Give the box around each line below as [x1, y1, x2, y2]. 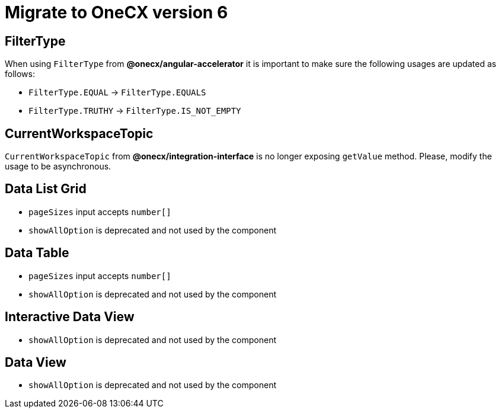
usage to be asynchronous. [5, 161, 111, 172]
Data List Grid [5, 181, 87, 197]
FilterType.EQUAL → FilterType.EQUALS [28, 87, 206, 98]
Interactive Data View [5, 309, 135, 325]
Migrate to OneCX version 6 [5, 2, 228, 23]
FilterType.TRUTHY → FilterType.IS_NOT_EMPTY [28, 105, 241, 116]
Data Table [5, 245, 69, 261]
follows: [5, 69, 35, 79]
